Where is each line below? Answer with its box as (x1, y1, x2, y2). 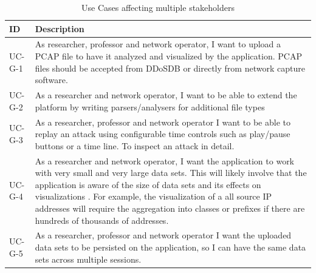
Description (35, 22, 84, 35)
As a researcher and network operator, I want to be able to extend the (35, 89, 297, 101)
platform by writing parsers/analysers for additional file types (35, 100, 265, 113)
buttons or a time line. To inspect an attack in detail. (35, 139, 235, 152)
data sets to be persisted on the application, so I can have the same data (35, 240, 306, 253)
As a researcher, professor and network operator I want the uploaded (35, 229, 292, 241)
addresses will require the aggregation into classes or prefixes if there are (35, 201, 305, 214)
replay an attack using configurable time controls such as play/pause (35, 127, 290, 140)
